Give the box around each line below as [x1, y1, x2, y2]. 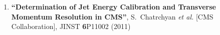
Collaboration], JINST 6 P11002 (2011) [11, 21, 131, 31]
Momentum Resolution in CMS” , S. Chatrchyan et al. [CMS [11, 11, 213, 21]
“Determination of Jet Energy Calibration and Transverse [11, 1, 216, 11]
